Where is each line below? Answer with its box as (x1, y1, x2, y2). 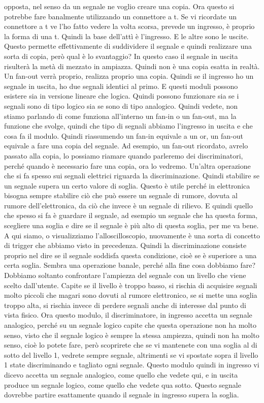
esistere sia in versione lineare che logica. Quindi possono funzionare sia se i (4, 90, 239, 101)
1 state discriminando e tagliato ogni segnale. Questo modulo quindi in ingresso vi (4, 359, 259, 370)
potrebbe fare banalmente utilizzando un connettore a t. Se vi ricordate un (4, 11, 237, 21)
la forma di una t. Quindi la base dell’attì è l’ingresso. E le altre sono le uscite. (4, 30, 249, 41)
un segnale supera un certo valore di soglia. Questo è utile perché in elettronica (4, 180, 250, 191)
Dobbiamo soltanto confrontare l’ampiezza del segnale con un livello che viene (4, 270, 246, 281)
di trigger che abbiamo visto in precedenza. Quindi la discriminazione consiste (4, 240, 247, 251)
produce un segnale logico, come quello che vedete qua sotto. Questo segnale (4, 379, 241, 390)
